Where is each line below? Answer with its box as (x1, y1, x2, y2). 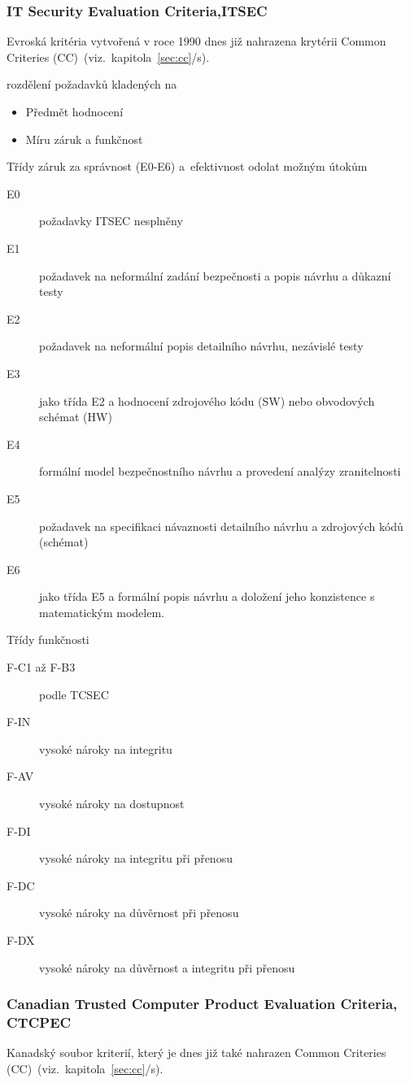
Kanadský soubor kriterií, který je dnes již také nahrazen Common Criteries (7, 1044, 386, 1061)
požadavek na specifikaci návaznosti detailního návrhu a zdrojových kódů (39, 517, 403, 534)
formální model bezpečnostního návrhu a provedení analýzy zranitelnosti (39, 463, 401, 480)
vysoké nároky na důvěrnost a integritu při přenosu (39, 959, 295, 976)
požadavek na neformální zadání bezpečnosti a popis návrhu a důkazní (39, 267, 391, 284)
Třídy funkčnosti (7, 631, 89, 648)
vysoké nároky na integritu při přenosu (39, 850, 233, 867)
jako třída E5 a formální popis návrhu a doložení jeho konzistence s (39, 588, 375, 605)
